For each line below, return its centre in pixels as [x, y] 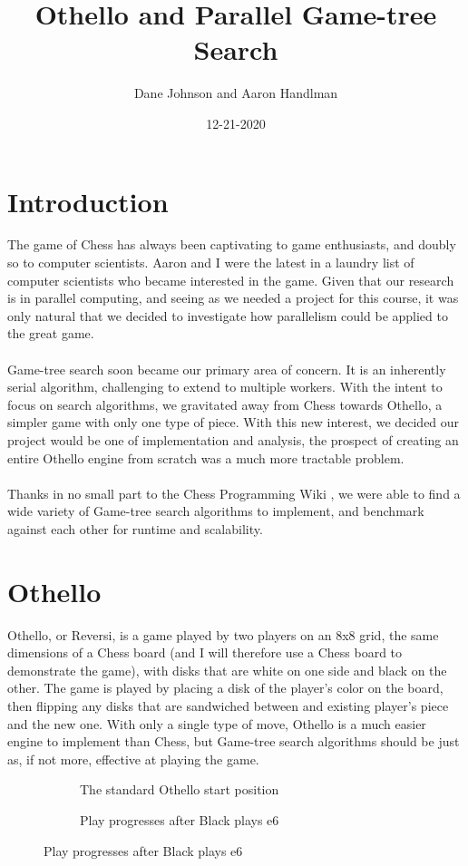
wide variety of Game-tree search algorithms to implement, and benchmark [216, 511]
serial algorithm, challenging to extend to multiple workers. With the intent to [225, 387]
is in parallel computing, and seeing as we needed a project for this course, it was [233, 298]
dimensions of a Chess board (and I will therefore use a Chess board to [205, 652]
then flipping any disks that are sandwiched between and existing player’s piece [228, 706]
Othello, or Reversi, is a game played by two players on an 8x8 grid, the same [223, 634]
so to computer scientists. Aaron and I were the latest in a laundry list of [211, 263]
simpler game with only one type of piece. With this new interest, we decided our [234, 422]
